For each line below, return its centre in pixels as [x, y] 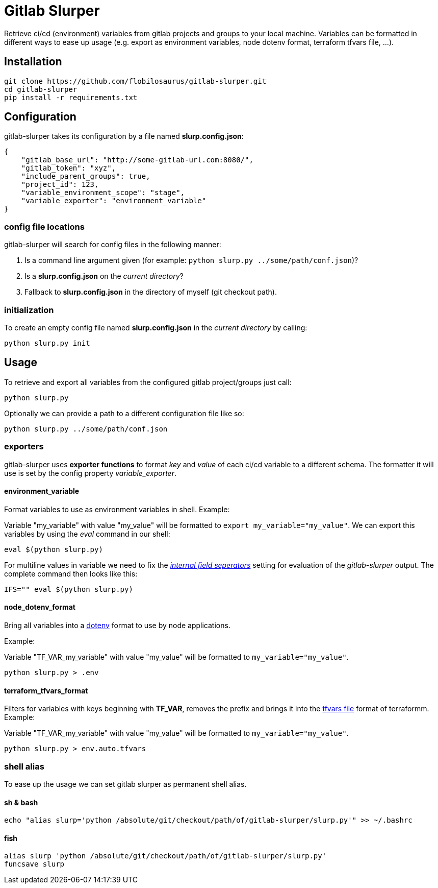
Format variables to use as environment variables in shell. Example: [117, 509]
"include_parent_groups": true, [86, 176]
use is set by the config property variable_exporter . [90, 473]
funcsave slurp [34, 864]
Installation [33, 62]
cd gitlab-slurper [41, 89]
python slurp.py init [47, 343]
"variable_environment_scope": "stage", [103, 193]
